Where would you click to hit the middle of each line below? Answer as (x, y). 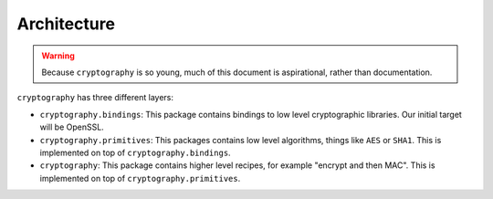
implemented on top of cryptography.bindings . (136, 152)
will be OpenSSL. (72, 127)
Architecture (66, 24)
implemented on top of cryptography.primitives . (140, 178)
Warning (58, 56)
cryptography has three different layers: (95, 98)
